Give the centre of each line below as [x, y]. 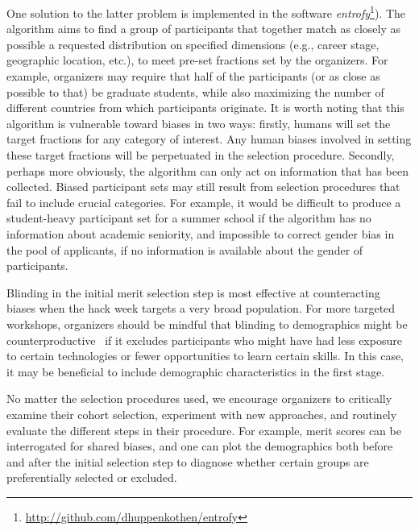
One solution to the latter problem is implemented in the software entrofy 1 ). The [206, 12]
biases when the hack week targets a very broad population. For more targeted [201, 308]
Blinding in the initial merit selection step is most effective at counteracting [193, 292]
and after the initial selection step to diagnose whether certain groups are [188, 461]
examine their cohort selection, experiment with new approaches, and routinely [202, 414]
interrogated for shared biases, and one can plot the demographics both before [200, 446]
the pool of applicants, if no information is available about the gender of [185, 249]
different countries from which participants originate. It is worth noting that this [205, 108]
